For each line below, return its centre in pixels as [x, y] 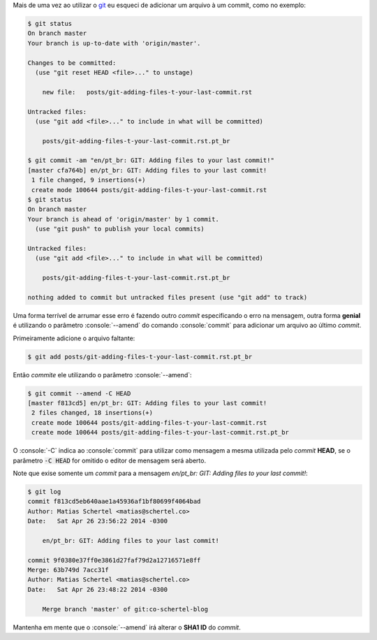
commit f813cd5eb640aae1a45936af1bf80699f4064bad [114, 502]
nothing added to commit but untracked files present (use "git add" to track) [168, 297]
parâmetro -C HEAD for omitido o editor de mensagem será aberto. [109, 460]
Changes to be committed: [72, 63]
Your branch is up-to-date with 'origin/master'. [114, 43]
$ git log [44, 492]
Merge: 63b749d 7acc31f [68, 570]
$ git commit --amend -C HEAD [79, 393]
